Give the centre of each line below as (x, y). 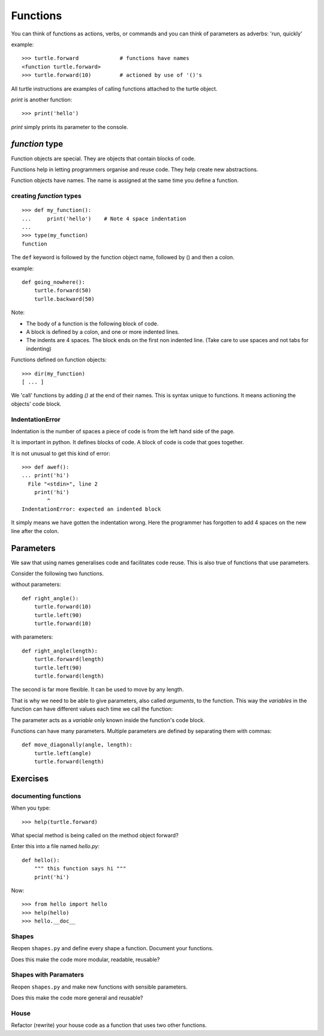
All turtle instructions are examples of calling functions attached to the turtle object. (114, 89)
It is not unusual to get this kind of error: (61, 453)
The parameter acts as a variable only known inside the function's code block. (108, 720)
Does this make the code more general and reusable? (77, 998)
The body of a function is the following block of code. (92, 324)
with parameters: (32, 637)
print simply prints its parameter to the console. (70, 127)
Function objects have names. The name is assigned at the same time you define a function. (125, 181)
